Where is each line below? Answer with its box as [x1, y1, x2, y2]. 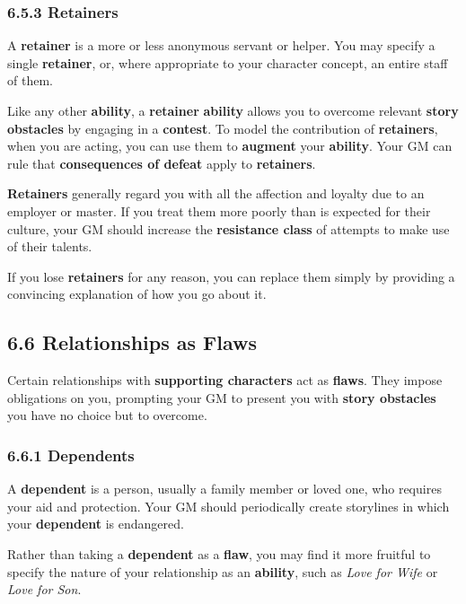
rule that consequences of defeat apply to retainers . [7, 153, 316, 172]
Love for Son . [7, 580, 82, 599]
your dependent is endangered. [7, 514, 184, 533]
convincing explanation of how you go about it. [7, 284, 267, 303]
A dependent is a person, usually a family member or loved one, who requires [7, 479, 442, 498]
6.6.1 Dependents [7, 443, 135, 466]
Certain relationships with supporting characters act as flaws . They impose [7, 371, 443, 390]
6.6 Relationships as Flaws [7, 328, 258, 356]
